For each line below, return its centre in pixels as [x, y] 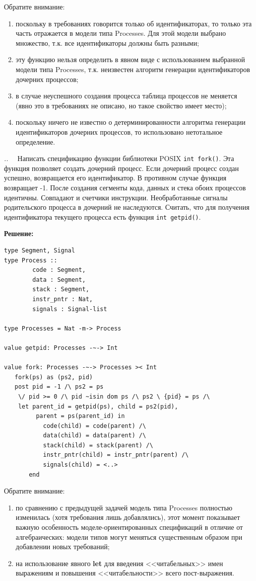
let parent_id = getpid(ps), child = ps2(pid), [98, 406]
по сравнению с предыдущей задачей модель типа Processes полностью [124, 507]
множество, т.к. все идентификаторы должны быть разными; [107, 42]
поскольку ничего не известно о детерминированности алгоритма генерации [130, 122]
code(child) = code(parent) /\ [95, 426]
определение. [35, 141]
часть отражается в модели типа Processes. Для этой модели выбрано [121, 33]
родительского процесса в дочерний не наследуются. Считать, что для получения [127, 207]
